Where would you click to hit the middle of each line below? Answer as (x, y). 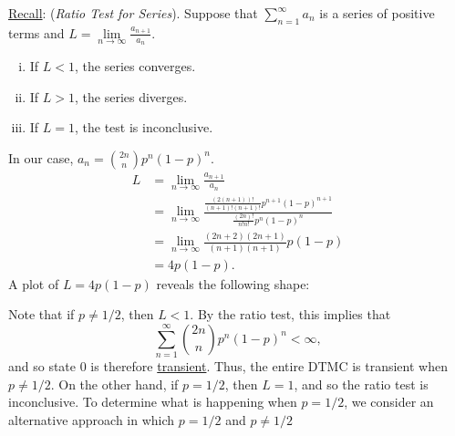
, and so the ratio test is (361, 384)
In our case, (41, 157)
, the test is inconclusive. (144, 127)
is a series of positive (377, 13)
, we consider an (389, 402)
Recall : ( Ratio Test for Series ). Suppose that (133, 13)
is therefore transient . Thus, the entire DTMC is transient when (269, 366)
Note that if (41, 314)
